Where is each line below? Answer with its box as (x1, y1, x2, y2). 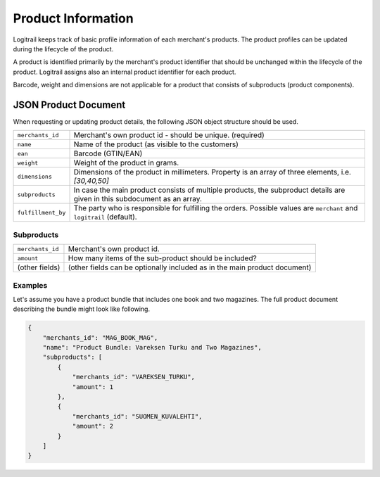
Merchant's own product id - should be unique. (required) (73, 130, 265, 140)
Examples (13, 280, 48, 290)
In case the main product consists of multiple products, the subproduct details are (73, 185, 346, 195)
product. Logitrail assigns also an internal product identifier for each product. (13, 68, 236, 76)
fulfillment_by (17, 208, 66, 216)
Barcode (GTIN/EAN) (73, 148, 143, 158)
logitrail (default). (73, 212, 137, 222)
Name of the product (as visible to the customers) (73, 139, 239, 149)
